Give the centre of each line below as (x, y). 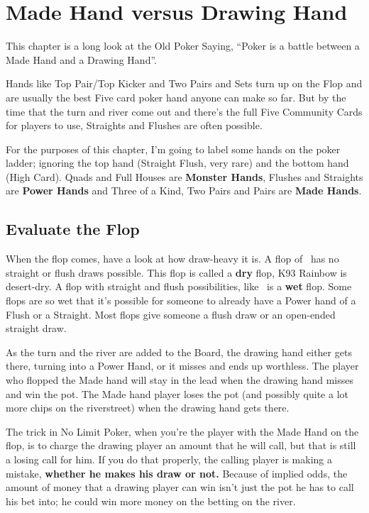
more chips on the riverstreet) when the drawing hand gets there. (148, 408)
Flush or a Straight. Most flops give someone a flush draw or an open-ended (171, 314)
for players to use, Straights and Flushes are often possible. (134, 125)
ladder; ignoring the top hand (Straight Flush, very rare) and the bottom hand (177, 163)
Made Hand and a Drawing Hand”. (81, 59)
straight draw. (36, 328)
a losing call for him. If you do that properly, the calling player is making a (169, 459)
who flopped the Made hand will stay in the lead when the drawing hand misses (180, 380)
